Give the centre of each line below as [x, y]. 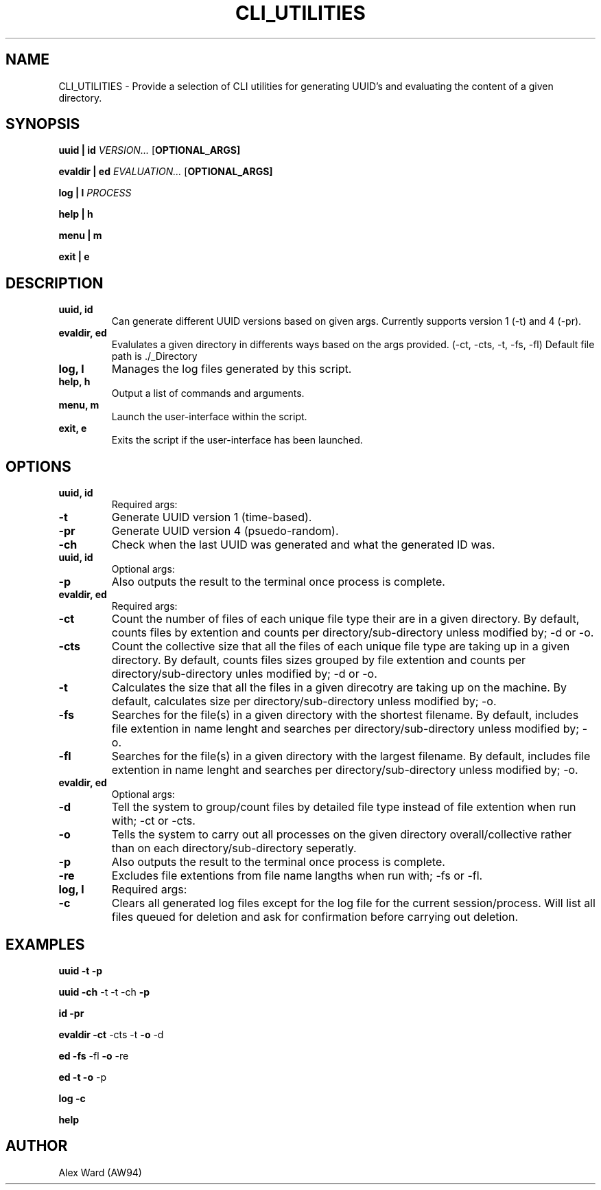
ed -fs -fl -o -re [94, 1055]
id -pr [71, 1013]
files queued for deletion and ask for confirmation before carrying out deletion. [315, 917]
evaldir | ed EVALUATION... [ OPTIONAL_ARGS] [166, 172]
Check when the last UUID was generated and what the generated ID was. [303, 545]
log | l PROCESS [95, 193]
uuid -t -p [81, 970]
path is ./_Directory [154, 356]
